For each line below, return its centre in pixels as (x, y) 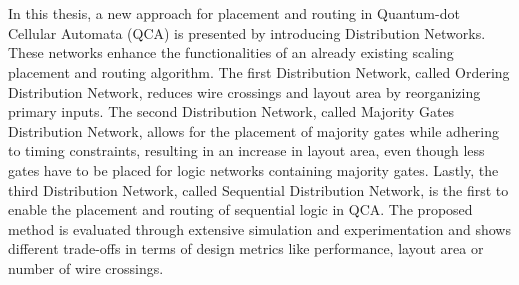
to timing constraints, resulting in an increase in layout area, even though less (246, 150)
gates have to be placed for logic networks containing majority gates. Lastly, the (253, 169)
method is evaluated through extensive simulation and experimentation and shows (259, 228)
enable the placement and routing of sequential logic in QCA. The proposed (240, 209)
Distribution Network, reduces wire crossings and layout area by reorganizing (244, 91)
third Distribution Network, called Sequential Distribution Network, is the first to (258, 189)
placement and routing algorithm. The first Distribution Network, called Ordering (259, 71)
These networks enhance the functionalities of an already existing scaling (231, 52)
